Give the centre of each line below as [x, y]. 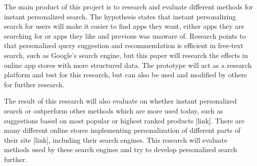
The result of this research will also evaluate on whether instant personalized [121, 101]
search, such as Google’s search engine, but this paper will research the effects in [126, 55]
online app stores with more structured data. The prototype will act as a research [128, 65]
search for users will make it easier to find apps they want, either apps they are [124, 26]
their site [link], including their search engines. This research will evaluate [116, 139]
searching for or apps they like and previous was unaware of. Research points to [125, 35]
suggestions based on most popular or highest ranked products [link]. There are [124, 120]
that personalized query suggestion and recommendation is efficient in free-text [124, 45]
